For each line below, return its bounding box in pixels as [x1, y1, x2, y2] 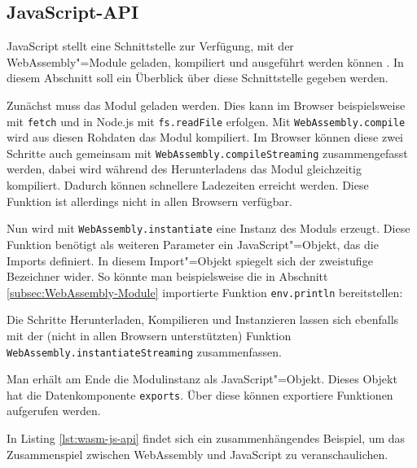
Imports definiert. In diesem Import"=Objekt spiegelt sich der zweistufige [7, 251, 373, 269]
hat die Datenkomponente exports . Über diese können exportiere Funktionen [7, 386, 393, 403]
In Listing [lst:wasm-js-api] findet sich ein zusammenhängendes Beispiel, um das [7, 430, 406, 447]
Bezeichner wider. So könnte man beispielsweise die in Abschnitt [7, 268, 328, 285]
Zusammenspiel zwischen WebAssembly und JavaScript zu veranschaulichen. [7, 445, 388, 462]
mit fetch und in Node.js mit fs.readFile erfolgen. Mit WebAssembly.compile [7, 112, 406, 129]
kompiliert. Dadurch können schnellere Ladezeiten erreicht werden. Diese [7, 177, 369, 194]
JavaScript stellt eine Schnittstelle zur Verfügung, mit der [7, 37, 294, 55]
